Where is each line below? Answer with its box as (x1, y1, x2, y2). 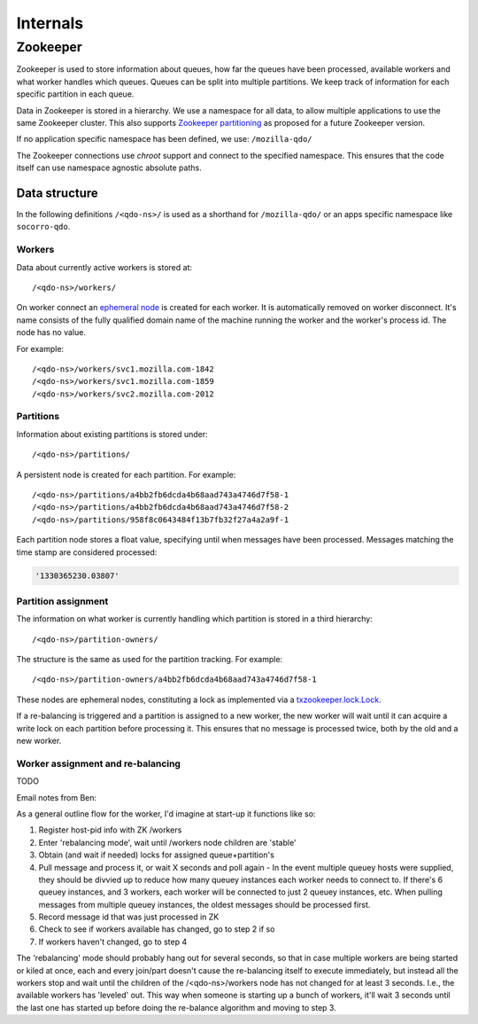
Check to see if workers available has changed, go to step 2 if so (38, 924, 275, 934)
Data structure (16, 185, 99, 200)
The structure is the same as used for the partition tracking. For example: (16, 654, 283, 665)
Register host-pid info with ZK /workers (38, 825, 182, 835)
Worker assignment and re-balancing (16, 757, 181, 770)
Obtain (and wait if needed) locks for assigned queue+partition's (38, 849, 274, 860)
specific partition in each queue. (16, 89, 135, 99)
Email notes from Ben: (16, 792, 97, 802)
